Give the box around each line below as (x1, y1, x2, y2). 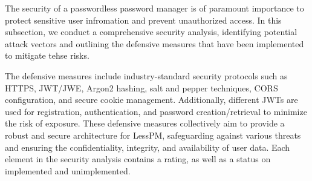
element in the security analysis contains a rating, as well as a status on (5, 153, 271, 165)
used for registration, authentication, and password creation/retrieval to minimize (5, 105, 307, 117)
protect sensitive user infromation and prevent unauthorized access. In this (5, 13, 282, 26)
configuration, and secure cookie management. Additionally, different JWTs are (5, 93, 298, 106)
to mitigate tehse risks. (5, 49, 89, 62)
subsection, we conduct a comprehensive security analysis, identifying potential (5, 25, 297, 38)
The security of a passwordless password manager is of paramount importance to (5, 2, 304, 14)
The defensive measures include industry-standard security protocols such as (5, 69, 288, 82)
